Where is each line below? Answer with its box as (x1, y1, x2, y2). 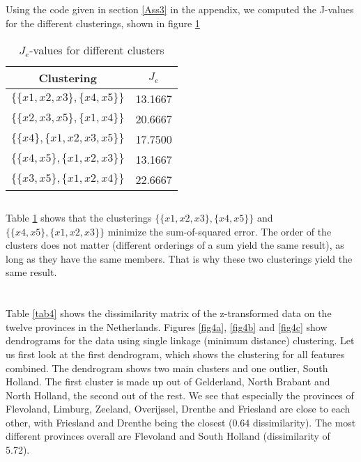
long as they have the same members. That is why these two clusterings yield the (6, 251, 353, 265)
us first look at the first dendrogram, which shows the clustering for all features (6, 346, 345, 361)
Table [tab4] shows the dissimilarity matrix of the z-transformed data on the (6, 306, 332, 321)
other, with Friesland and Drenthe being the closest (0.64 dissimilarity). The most (6, 415, 356, 429)
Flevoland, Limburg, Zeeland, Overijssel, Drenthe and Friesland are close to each (6, 401, 351, 416)
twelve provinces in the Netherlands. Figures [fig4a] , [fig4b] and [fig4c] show (6, 319, 328, 334)
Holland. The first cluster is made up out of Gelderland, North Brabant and (6, 374, 330, 389)
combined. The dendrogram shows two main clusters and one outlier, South (6, 360, 328, 375)
